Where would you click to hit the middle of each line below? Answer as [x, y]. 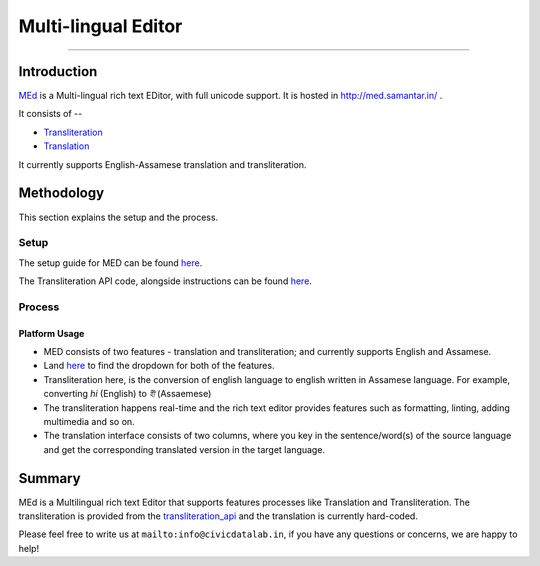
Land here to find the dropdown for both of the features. [159, 366]
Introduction [58, 71]
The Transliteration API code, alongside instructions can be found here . [165, 281]
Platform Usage [51, 333]
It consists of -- [50, 114]
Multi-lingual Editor [100, 26]
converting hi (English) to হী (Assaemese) [127, 394]
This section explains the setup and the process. [118, 217]
